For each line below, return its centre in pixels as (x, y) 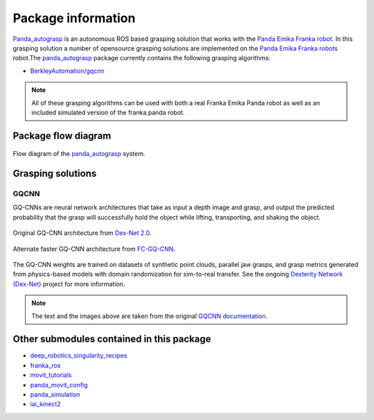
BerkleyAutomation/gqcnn (67, 71)
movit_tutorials (51, 375)
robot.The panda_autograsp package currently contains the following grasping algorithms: (142, 58)
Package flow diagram (62, 135)
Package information (74, 18)
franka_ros (45, 365)
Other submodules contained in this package (112, 339)
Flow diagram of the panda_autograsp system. (79, 154)
